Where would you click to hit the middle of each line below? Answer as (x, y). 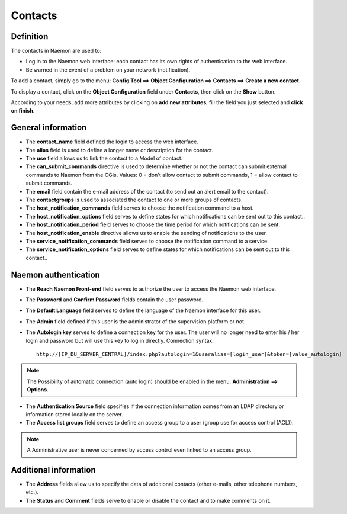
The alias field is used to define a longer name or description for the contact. (120, 150)
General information (49, 128)
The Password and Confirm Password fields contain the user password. (115, 300)
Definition (30, 36)
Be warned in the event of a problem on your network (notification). (108, 70)
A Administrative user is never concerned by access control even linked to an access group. (139, 450)
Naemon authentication (55, 274)
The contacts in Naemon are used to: (56, 51)
